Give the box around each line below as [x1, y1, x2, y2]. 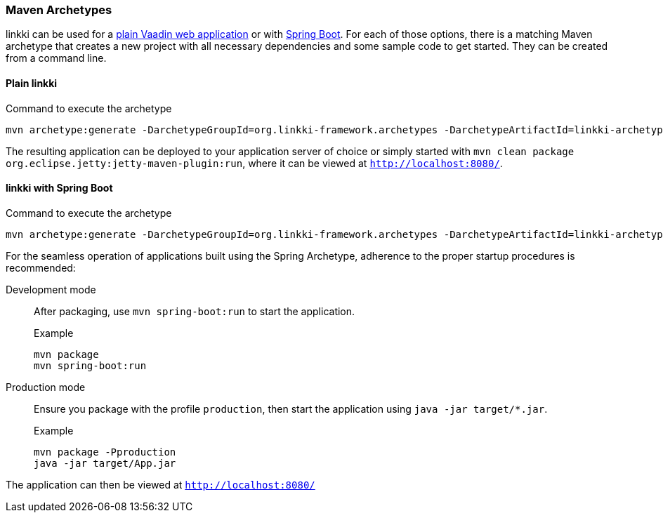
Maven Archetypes [6, 3, 112, 17]
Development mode [6, 283, 96, 295]
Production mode [6, 380, 86, 393]
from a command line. [6, 52, 107, 65]
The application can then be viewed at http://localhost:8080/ [6, 478, 315, 491]
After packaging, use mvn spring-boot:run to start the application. [34, 305, 355, 317]
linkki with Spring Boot [6, 182, 113, 194]
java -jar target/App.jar [34, 457, 176, 469]
